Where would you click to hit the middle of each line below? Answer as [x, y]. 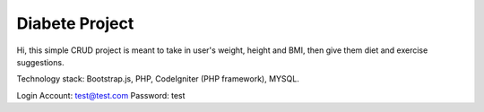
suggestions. [40, 62]
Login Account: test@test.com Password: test [101, 95]
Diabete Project [75, 23]
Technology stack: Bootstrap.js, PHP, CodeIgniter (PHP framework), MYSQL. [158, 79]
